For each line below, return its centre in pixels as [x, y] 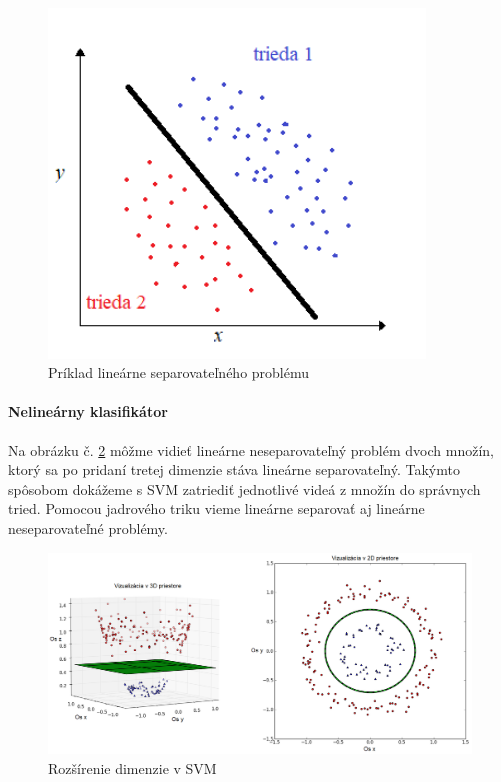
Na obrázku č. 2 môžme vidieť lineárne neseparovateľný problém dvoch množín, [251, 449]
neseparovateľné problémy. [88, 527]
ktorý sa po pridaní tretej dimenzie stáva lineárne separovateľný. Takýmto [234, 469]
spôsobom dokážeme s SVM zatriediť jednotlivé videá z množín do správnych [244, 488]
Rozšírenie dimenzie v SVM [132, 767]
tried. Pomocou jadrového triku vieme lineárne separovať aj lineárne [216, 508]
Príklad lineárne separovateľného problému [179, 372]
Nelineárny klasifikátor [88, 411]
